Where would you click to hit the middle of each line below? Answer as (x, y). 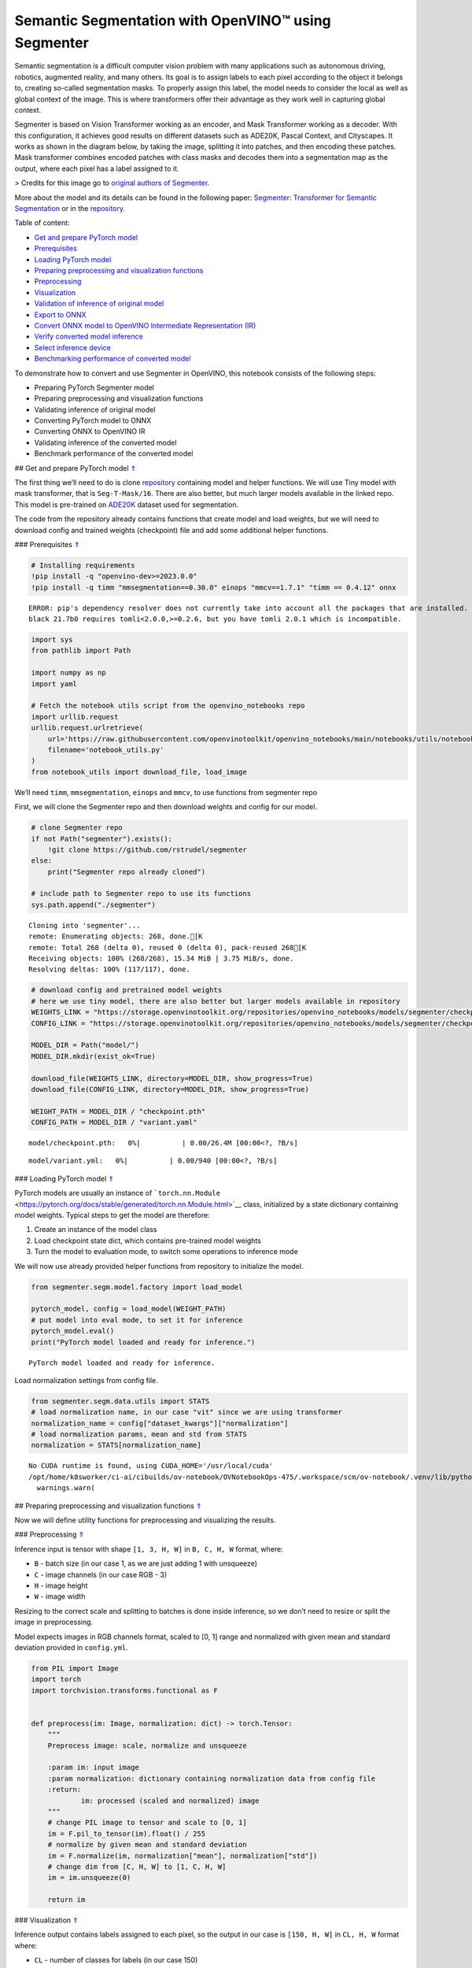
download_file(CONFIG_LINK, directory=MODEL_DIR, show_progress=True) (170, 1089)
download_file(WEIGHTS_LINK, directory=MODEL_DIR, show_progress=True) (172, 1078)
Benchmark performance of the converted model (114, 453)
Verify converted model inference (88, 337)
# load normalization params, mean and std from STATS (139, 1434)
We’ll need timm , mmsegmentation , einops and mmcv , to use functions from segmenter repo (166, 792)
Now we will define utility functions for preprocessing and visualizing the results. (145, 1520)
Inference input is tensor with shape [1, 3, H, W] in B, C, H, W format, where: (149, 1549)
